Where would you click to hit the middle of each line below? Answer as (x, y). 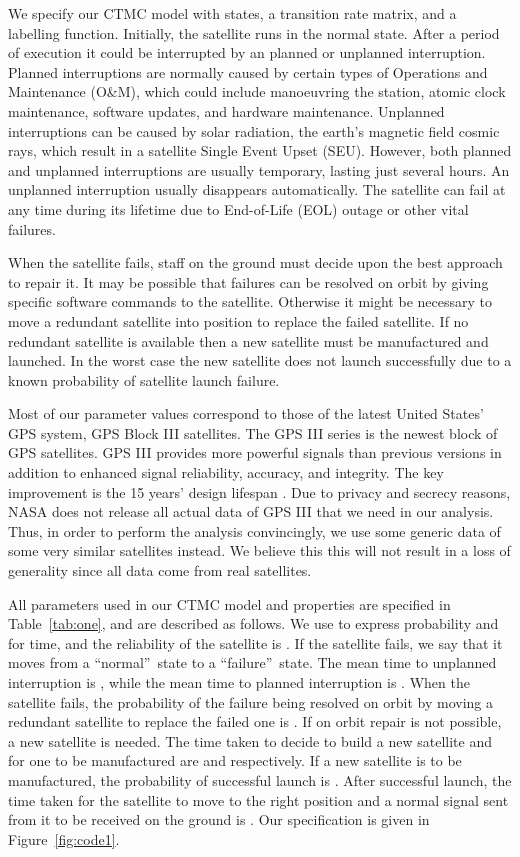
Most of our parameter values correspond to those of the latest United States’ (246, 413)
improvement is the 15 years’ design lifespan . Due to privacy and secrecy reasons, (259, 491)
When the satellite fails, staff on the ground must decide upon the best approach (255, 262)
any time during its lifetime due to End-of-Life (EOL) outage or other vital (238, 208)
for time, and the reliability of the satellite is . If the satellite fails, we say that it (255, 642)
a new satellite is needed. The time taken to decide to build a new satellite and (250, 740)
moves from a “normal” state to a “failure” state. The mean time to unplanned (252, 662)
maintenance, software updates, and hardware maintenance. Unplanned (226, 110)
